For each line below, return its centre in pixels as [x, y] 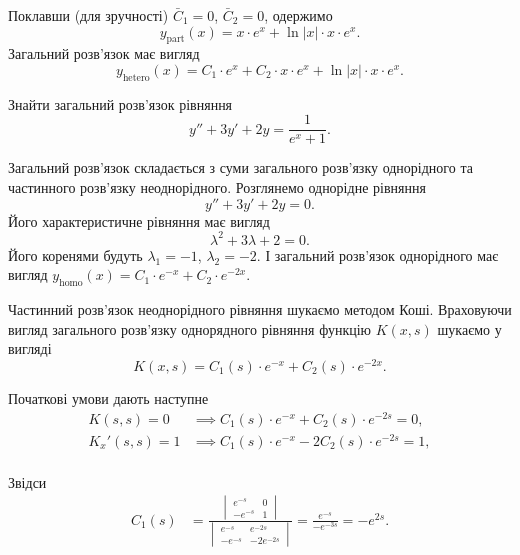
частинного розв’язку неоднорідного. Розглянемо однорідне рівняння [217, 187]
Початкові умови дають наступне [108, 397]
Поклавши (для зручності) [88, 15]
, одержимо [298, 15]
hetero [136, 77]
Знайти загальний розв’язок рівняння [120, 103]
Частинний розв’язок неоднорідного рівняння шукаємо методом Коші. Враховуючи [260, 309]
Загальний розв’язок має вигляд [104, 53]
